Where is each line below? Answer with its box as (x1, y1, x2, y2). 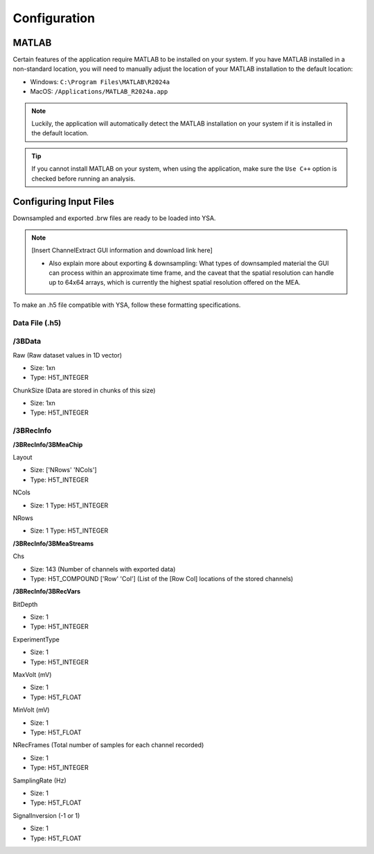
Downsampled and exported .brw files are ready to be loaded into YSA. (12, 214, 216, 222)
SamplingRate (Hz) (12, 776, 67, 785)
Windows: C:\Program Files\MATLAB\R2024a (30, 77, 170, 86)
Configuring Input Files (12, 196, 114, 208)
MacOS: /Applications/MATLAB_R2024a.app (30, 87, 168, 96)
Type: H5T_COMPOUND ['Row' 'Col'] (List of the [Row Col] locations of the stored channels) (30, 574, 294, 583)
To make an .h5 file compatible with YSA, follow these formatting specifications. (12, 301, 241, 309)
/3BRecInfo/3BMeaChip (12, 440, 83, 449)
